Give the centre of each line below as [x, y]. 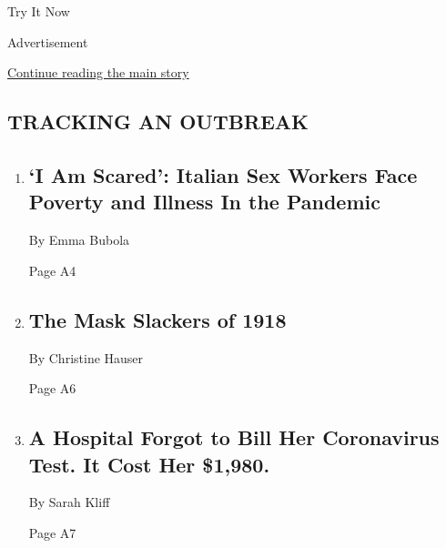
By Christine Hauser [86, 357]
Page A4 [52, 270]
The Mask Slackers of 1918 [157, 319]
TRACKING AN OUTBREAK [158, 122]
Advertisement [48, 41]
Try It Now [39, 11]
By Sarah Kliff [69, 502]
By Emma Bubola [79, 240]
